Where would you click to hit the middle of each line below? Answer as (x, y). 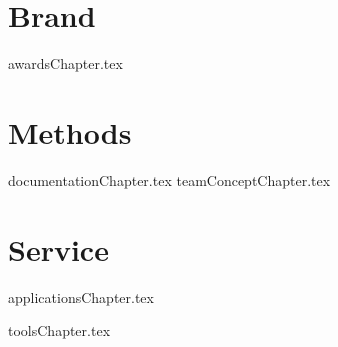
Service (58, 248)
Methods (70, 131)
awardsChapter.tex (65, 63)
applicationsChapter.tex (81, 296)
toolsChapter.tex (59, 330)
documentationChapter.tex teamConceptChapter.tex (169, 179)
